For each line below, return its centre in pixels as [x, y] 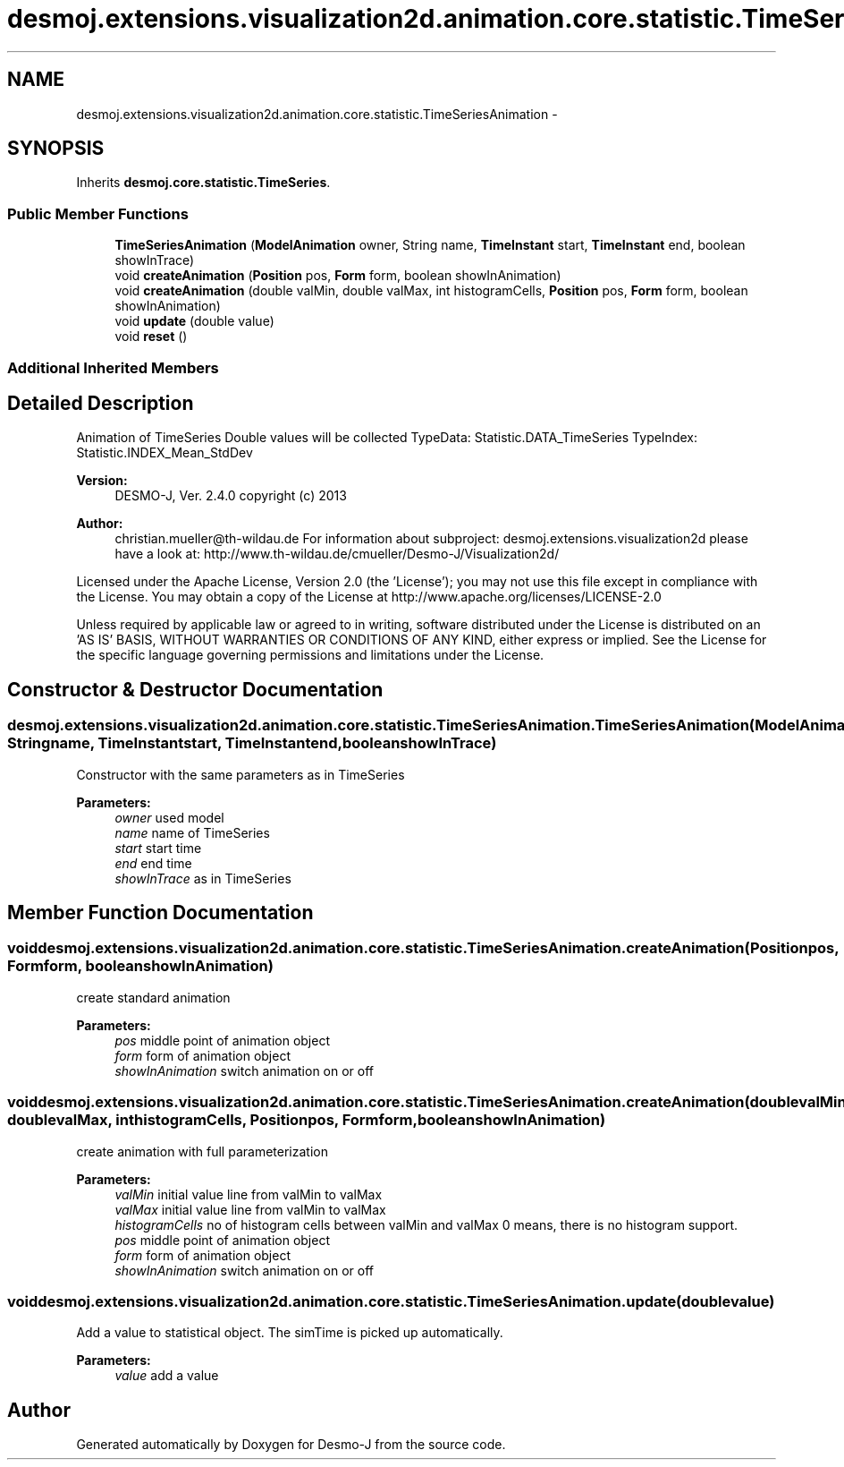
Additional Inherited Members [113, 367]
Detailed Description [101, 403]
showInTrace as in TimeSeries [203, 878]
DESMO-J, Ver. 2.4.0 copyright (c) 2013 [231, 496]
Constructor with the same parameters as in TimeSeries [241, 774]
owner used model [169, 817]
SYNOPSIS [56, 149]
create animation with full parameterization [202, 1151]
